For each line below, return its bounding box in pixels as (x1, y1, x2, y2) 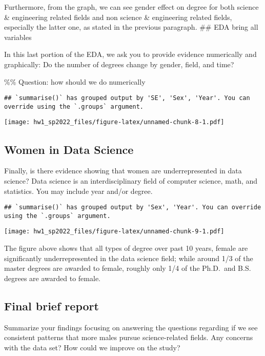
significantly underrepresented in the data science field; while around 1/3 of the (4, 252, 253, 263)
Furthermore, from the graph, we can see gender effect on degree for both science (4, 2, 259, 12)
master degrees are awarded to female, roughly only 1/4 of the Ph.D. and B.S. (4, 263, 251, 273)
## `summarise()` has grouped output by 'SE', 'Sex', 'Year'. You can (4, 94, 250, 102)
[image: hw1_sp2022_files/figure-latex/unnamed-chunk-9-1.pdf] (4, 228, 225, 235)
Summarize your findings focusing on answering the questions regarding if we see (4, 322, 258, 332)
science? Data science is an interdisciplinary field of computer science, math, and (4, 175, 258, 186)
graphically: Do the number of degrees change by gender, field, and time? (4, 58, 234, 69)
